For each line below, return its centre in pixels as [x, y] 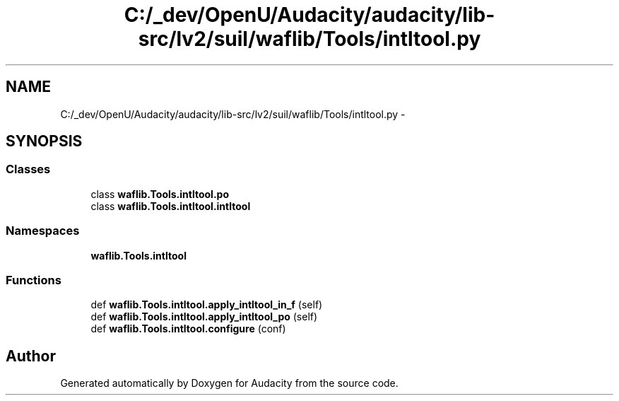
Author [31, 356]
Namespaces [43, 231]
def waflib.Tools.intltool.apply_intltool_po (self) [204, 317]
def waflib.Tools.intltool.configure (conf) [188, 329]
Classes [28, 169]
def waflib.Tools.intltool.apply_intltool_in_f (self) [207, 305]
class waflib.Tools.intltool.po [160, 194]
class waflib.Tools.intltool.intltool [171, 206]
